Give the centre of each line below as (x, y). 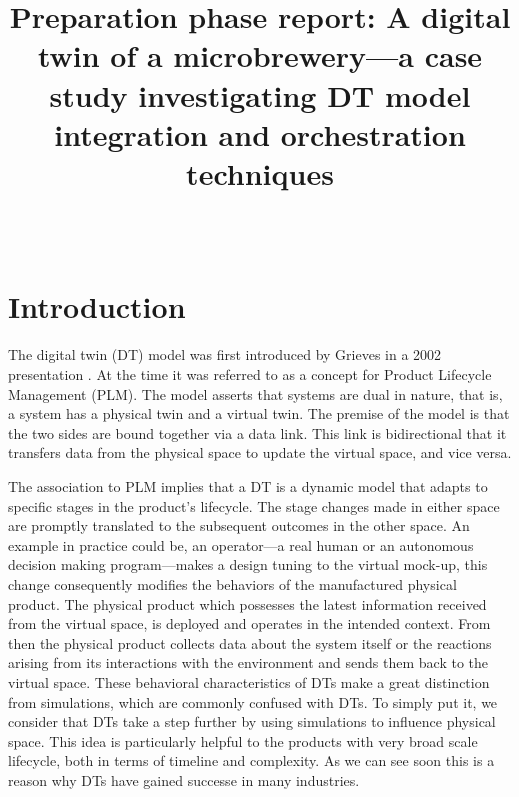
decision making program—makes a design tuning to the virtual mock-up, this (248, 564)
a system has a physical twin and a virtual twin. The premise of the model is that (259, 413)
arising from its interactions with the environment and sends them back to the (248, 662)
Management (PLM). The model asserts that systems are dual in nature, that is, (255, 393)
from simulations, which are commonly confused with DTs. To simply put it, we (253, 701)
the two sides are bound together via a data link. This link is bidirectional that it (257, 432)
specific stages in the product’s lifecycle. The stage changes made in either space (254, 505)
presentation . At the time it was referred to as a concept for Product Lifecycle (250, 374)
